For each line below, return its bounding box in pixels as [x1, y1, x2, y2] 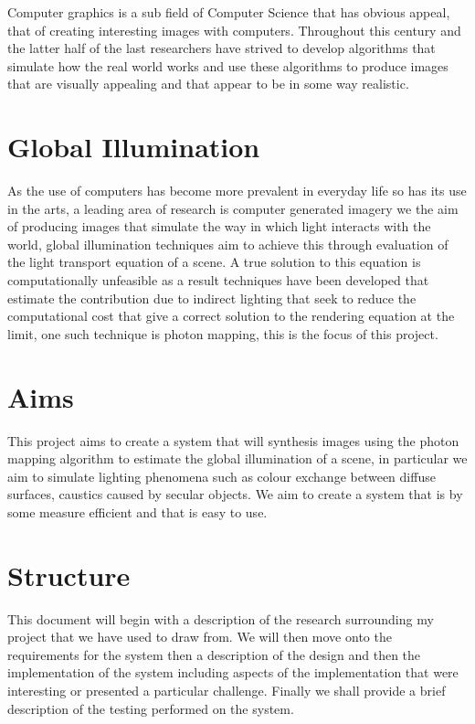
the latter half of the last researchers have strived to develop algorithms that [7, 38, 436, 58]
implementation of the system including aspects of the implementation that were [7, 663, 459, 682]
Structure [7, 556, 131, 593]
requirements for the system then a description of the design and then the [7, 644, 421, 664]
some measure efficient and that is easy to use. [7, 502, 268, 521]
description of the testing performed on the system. [7, 698, 294, 718]
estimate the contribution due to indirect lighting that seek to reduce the [7, 288, 417, 307]
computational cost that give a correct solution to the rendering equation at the [7, 306, 455, 325]
